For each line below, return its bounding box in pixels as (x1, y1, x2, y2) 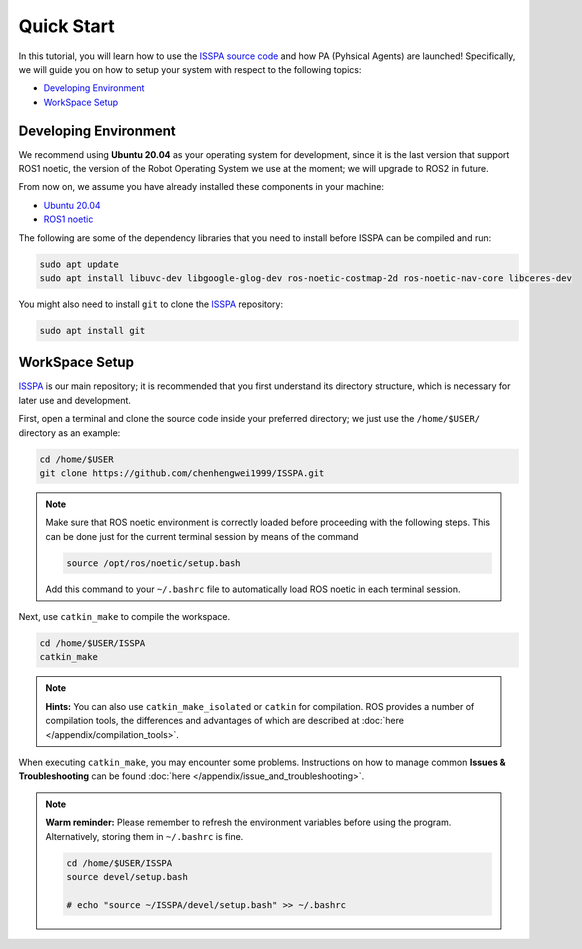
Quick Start (18, 15, 115, 37)
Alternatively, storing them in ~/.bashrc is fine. (45, 830, 244, 842)
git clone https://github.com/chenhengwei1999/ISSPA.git (39, 467, 325, 479)
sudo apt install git (39, 325, 146, 336)
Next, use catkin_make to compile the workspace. (18, 611, 231, 623)
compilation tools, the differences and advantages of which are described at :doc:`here (45, 715, 405, 727)
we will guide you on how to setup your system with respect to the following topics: (18, 63, 362, 75)
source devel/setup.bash (66, 871, 189, 882)
